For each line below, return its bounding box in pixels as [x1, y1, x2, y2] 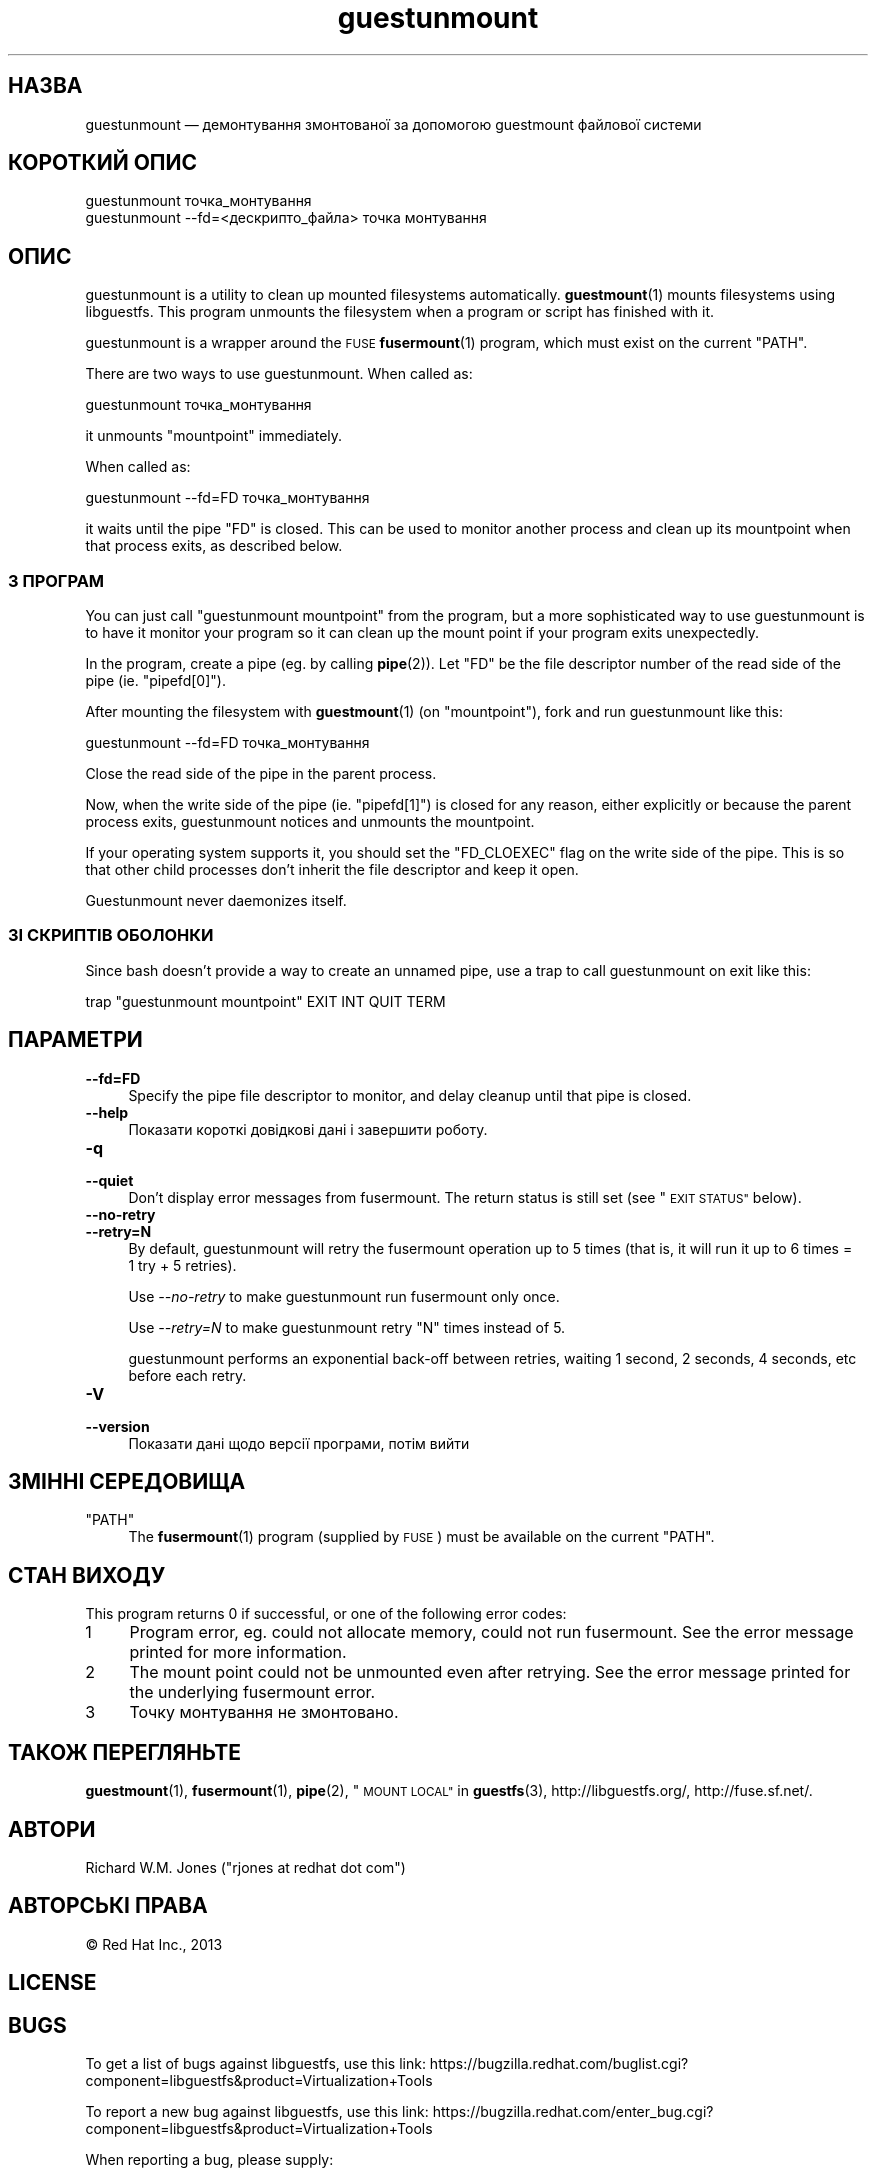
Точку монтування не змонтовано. [129, 1702, 399, 1723]
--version [85, 1417, 150, 1435]
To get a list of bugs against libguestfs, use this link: [85, 2055, 426, 2073]
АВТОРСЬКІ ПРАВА [8, 1893, 208, 1919]
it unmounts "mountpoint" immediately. [85, 427, 343, 445]
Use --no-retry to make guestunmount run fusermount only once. [128, 1287, 560, 1305]
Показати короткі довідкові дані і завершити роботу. [128, 1120, 488, 1138]
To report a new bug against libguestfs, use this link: [85, 2103, 429, 2121]
